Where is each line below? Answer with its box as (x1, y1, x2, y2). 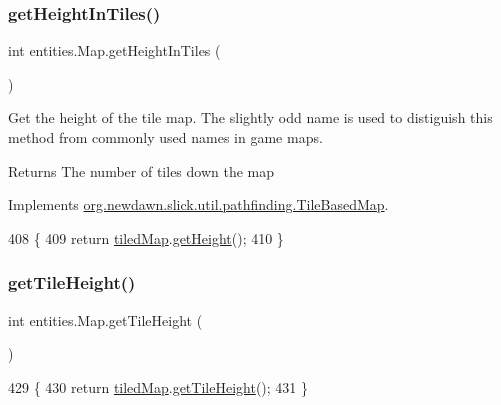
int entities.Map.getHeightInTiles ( (8, 40, 221, 61)
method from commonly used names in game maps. (8, 127, 323, 147)
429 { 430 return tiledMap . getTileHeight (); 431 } (8, 376, 308, 397)
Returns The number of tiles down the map (8, 160, 275, 181)
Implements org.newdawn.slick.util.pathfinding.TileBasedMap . (8, 194, 389, 215)
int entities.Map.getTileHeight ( (8, 309, 203, 330)
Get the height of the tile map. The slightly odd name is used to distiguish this (8, 107, 493, 128)
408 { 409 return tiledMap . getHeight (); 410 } (8, 227, 284, 248)
